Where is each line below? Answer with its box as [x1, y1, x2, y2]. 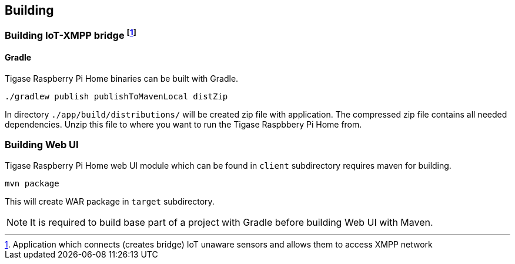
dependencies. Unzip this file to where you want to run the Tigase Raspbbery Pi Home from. [5, 119, 362, 130]
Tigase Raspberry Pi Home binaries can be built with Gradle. [5, 73, 239, 84]
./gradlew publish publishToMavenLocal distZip [5, 92, 228, 102]
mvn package [5, 178, 59, 188]
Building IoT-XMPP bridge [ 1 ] [5, 28, 136, 42]
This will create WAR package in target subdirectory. [5, 196, 215, 206]
